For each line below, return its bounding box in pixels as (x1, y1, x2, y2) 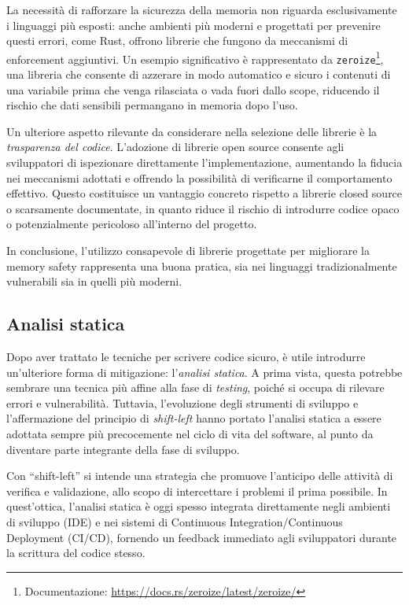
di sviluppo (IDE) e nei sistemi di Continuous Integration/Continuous (6, 513, 343, 529)
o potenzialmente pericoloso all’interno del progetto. (6, 216, 257, 232)
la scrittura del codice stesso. (6, 544, 146, 561)
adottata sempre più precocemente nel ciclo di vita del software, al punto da (6, 425, 374, 441)
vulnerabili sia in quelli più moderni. (6, 273, 182, 290)
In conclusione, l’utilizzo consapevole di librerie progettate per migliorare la (6, 242, 370, 259)
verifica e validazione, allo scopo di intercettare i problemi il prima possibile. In (6, 482, 388, 499)
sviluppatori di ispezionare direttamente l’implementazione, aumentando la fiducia (6, 154, 403, 171)
